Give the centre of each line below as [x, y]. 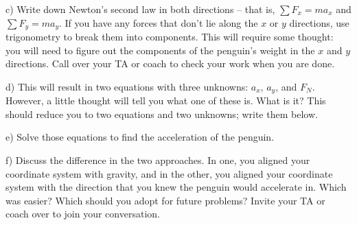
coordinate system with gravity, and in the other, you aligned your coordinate [169, 173]
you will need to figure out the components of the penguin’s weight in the [160, 50]
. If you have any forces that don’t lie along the [159, 22]
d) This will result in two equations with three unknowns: [127, 86]
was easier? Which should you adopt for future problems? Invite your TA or [165, 200]
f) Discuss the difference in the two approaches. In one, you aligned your [158, 160]
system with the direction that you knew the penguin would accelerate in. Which [176, 187]
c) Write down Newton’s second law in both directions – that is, [140, 9]
